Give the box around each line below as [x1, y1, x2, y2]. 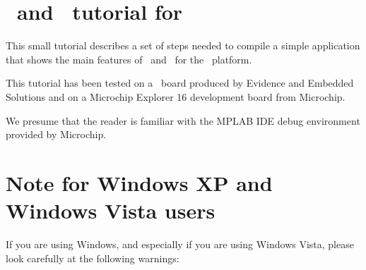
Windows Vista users [6, 196, 216, 225]
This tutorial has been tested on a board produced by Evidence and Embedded [6, 75, 354, 90]
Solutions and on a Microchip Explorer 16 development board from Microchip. [6, 89, 346, 104]
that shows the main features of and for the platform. [6, 51, 252, 66]
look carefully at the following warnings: [6, 250, 179, 265]
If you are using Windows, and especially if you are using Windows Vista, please [6, 237, 354, 251]
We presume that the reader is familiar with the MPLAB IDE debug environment [6, 113, 360, 128]
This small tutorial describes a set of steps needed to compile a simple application [6, 38, 360, 53]
